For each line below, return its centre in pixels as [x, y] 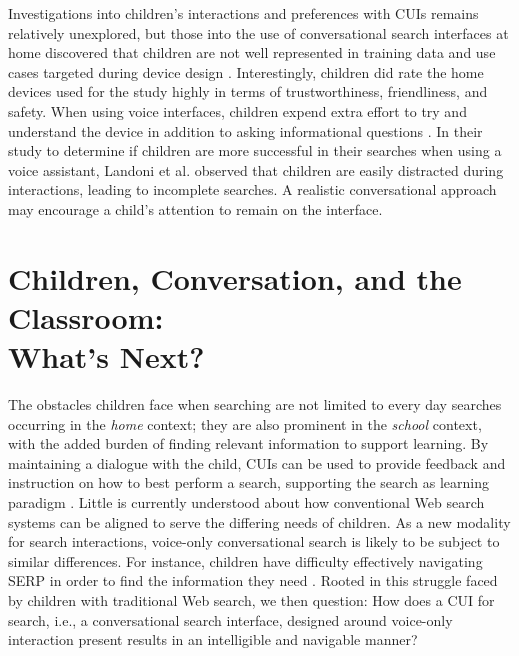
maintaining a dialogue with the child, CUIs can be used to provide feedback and [257, 462]
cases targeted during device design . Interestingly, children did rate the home [246, 71]
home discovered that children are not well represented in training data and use [252, 52]
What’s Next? [106, 356]
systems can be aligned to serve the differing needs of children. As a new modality [259, 521]
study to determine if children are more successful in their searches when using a [255, 150]
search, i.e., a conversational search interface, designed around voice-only [230, 619]
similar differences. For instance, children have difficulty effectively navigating [245, 560]
